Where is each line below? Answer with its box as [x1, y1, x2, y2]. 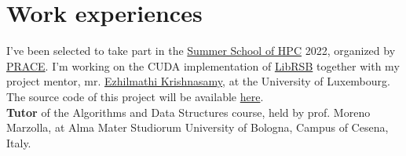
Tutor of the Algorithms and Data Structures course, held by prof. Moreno [6, 103, 371, 120]
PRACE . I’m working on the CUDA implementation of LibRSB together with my [6, 57, 400, 74]
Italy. [6, 134, 31, 151]
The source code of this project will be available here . [6, 88, 264, 104]
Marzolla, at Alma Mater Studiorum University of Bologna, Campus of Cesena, [6, 119, 389, 136]
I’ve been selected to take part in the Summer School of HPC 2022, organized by [6, 42, 396, 59]
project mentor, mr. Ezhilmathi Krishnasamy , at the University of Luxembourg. [6, 73, 390, 89]
